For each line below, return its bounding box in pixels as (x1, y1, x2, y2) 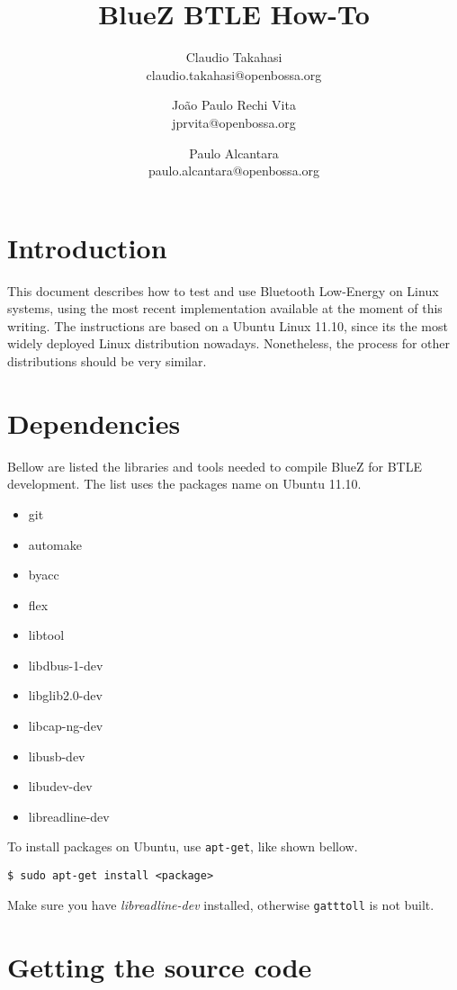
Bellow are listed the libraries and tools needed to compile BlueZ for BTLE (7, 456, 422, 475)
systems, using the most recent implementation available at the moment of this (7, 299, 443, 318)
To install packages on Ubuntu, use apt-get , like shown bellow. (7, 837, 358, 856)
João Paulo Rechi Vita (172, 95, 296, 114)
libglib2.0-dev (28, 686, 103, 705)
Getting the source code (7, 948, 312, 985)
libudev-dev (28, 777, 93, 796)
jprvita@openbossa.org (172, 112, 296, 131)
